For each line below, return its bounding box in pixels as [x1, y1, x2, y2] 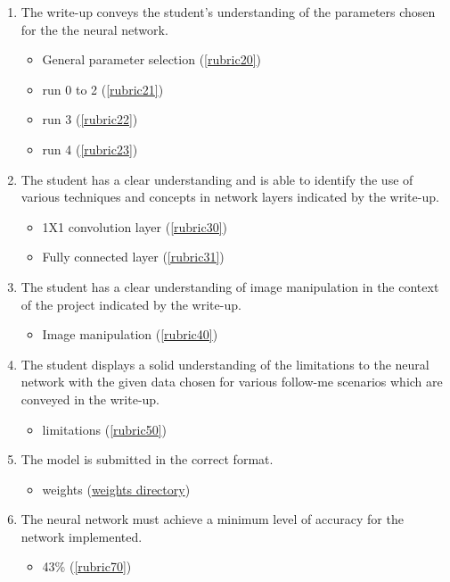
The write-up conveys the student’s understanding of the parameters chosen [20, 3, 436, 21]
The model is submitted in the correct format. [20, 450, 274, 469]
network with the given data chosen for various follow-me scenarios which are [20, 372, 443, 391]
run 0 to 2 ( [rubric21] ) [42, 79, 164, 98]
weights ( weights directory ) [42, 479, 191, 498]
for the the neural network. [20, 20, 168, 38]
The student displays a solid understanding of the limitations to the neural [20, 354, 430, 373]
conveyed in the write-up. [20, 389, 160, 408]
